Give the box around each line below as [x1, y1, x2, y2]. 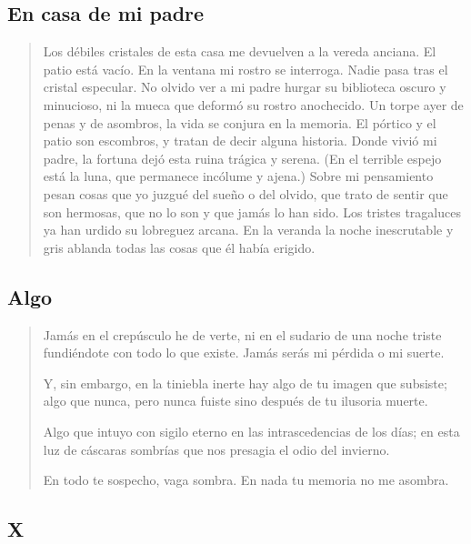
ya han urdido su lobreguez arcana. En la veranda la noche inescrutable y [43, 220, 454, 239]
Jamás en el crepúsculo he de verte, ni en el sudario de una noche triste [43, 325, 442, 344]
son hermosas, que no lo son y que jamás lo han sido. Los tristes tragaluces [43, 202, 461, 221]
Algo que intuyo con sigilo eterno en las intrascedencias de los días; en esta [43, 421, 460, 440]
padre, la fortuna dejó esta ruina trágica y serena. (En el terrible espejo [43, 148, 442, 167]
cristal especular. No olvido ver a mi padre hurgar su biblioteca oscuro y [43, 77, 446, 96]
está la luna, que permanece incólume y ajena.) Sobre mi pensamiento [43, 166, 434, 186]
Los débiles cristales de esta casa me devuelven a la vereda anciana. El [43, 42, 436, 61]
